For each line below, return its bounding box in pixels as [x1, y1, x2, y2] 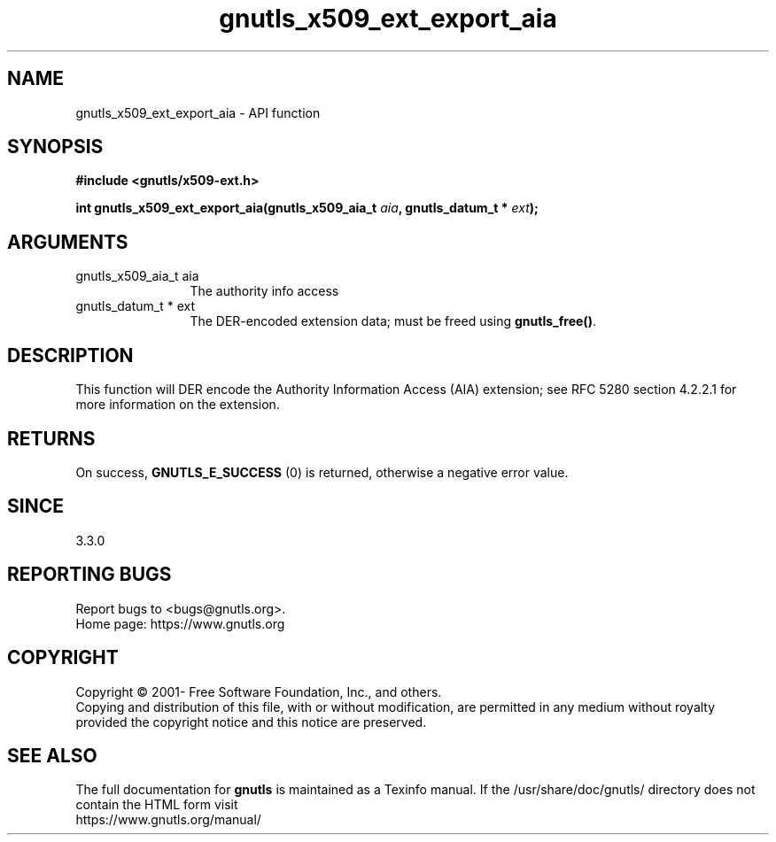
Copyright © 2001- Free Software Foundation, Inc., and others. [75, 684, 442, 699]
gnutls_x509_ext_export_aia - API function [75, 104, 321, 120]
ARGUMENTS [7, 230, 128, 253]
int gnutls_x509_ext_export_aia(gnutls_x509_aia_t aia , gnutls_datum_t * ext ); [75, 200, 539, 216]
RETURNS [7, 427, 96, 450]
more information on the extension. [75, 397, 280, 413]
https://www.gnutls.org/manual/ [75, 812, 261, 828]
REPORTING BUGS [7, 563, 172, 586]
